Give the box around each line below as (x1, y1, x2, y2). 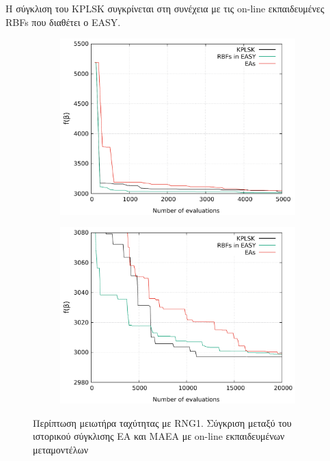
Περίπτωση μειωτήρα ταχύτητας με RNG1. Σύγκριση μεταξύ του (33, 415, 292, 430)
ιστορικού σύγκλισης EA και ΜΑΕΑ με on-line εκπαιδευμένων (33, 429, 285, 443)
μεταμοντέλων (33, 442, 89, 456)
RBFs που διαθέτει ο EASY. (5, 14, 121, 29)
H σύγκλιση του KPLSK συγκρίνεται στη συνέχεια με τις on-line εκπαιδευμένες (5, 1, 325, 15)
